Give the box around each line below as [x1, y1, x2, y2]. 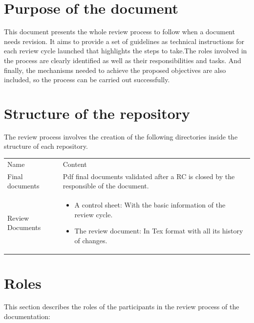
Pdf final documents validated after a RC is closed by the [63, 171, 235, 181]
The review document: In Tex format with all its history [74, 226, 243, 236]
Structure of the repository [4, 103, 190, 123]
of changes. [74, 235, 107, 245]
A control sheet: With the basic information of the [74, 200, 226, 210]
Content [63, 159, 87, 169]
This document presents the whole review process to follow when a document [4, 26, 235, 37]
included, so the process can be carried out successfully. [4, 74, 170, 85]
